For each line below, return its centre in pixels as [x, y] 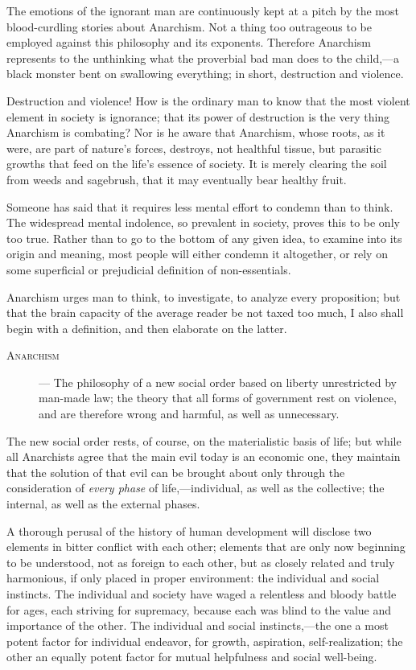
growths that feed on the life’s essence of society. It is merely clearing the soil [197, 164]
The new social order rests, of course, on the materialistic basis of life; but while [204, 440]
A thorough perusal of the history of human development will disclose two [189, 530]
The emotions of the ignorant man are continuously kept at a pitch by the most [203, 10]
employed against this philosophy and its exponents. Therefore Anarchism [189, 42]
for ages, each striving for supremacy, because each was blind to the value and [199, 609]
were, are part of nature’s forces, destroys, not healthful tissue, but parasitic [194, 148]
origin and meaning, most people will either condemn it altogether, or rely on [197, 254]
